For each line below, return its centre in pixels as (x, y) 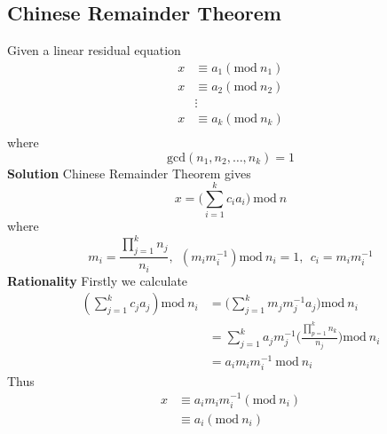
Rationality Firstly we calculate (98, 280)
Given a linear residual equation (94, 50)
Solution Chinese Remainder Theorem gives (129, 173)
